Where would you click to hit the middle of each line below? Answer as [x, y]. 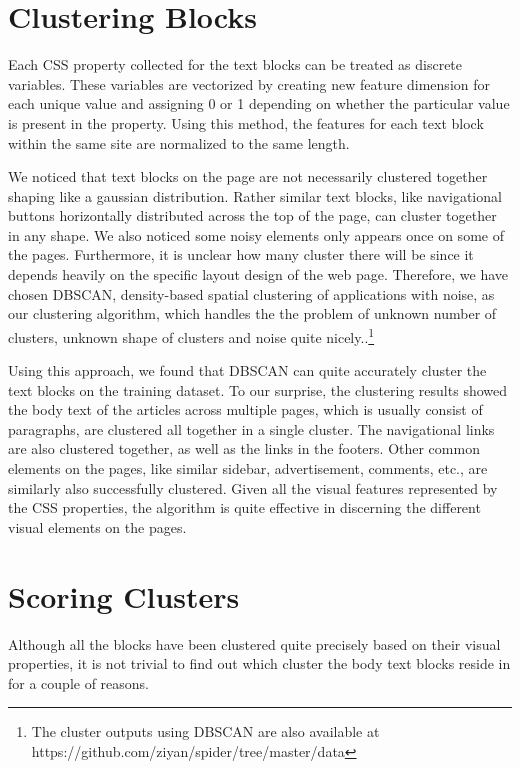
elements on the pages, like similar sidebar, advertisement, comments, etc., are [248, 468]
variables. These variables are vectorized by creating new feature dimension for [249, 83]
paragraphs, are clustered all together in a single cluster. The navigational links [251, 428]
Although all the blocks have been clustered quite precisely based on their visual [254, 643]
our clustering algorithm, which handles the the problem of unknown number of [252, 313]
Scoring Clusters [124, 595]
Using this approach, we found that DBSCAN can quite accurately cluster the [247, 370]
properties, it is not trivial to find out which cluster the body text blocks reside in [259, 663]
